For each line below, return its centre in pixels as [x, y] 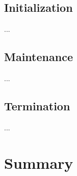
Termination [37, 105]
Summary [39, 162]
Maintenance [39, 57]
